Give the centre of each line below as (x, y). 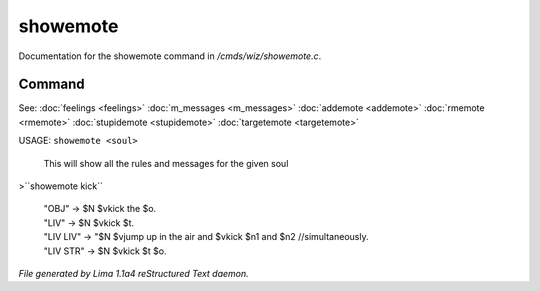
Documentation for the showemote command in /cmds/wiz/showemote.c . (170, 56)
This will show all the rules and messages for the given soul (166, 163)
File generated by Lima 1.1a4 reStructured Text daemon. (133, 273)
